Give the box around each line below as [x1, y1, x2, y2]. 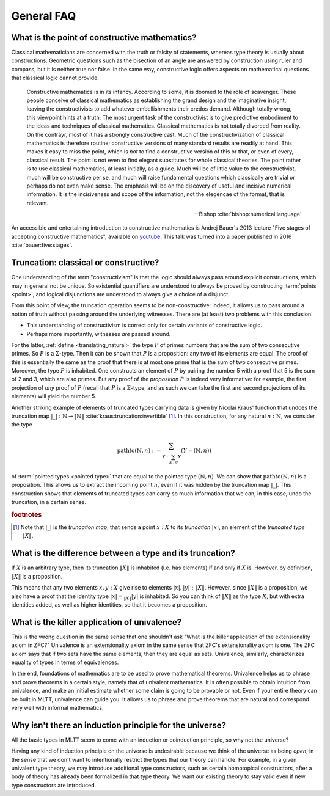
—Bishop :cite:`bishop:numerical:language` [193, 211, 302, 218]
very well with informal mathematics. [11, 704, 104, 711]
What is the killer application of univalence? [11, 617, 182, 627]
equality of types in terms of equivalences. [11, 659, 119, 666]
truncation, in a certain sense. [11, 498, 87, 506]
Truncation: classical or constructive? [11, 257, 159, 268]
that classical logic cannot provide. [11, 74, 99, 82]
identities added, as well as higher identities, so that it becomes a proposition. [11, 601, 207, 608]
